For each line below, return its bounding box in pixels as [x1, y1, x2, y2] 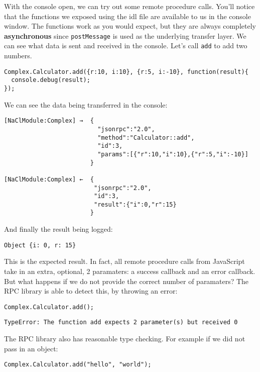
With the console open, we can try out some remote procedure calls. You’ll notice [4, 1, 255, 11]
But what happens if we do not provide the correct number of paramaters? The [4, 275, 249, 286]
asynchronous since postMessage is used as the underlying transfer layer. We [4, 30, 246, 41]
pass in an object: [4, 343, 58, 353]
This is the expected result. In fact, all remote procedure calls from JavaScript [4, 256, 245, 266]
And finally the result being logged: [4, 224, 113, 234]
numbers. [4, 50, 32, 61]
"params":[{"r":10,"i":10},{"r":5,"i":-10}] [97, 150, 248, 158]
